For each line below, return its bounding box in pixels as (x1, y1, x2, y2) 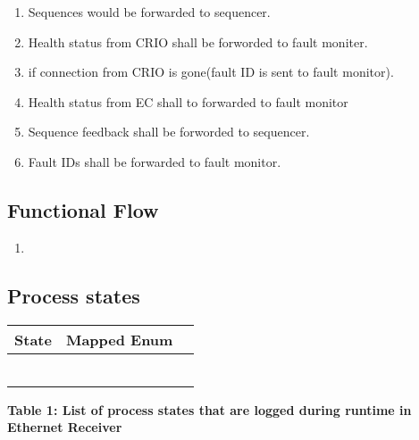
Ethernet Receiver (7, 418, 122, 436)
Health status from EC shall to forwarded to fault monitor (28, 92, 348, 111)
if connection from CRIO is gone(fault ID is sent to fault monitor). (28, 62, 394, 81)
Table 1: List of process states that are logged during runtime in (7, 400, 412, 419)
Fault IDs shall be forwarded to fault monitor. (28, 152, 281, 170)
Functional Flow (7, 195, 159, 223)
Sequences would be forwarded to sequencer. (28, 3, 271, 21)
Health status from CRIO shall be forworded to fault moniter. (28, 32, 368, 51)
